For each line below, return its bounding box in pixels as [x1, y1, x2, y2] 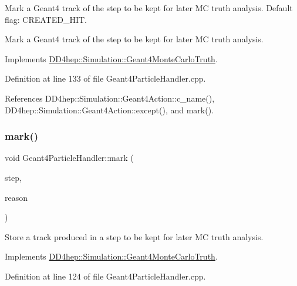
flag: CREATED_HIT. [5, 13, 87, 25]
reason [5, 191, 28, 203]
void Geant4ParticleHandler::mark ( [5, 152, 134, 164]
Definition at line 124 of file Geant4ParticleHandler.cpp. [5, 270, 206, 282]
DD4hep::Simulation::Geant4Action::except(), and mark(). [5, 103, 214, 116]
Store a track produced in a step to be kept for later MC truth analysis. [5, 230, 264, 243]
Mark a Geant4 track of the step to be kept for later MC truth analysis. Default [5, 2, 293, 14]
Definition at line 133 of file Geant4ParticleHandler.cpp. [5, 72, 206, 85]
